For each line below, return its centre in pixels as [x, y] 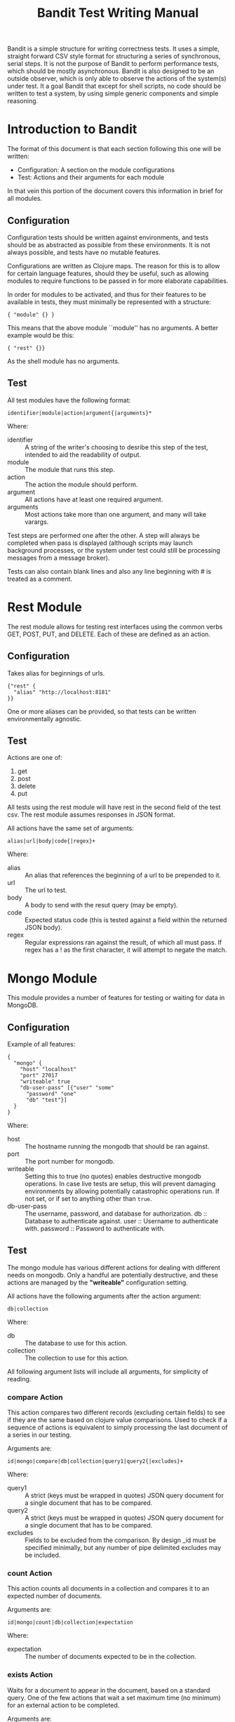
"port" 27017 [39, 1076]
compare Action [35, 1397]
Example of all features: [41, 1044]
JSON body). [43, 928]
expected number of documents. [55, 1596]
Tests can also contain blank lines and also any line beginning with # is [109, 571]
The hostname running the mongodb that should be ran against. [117, 1147]
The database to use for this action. [76, 1343]
